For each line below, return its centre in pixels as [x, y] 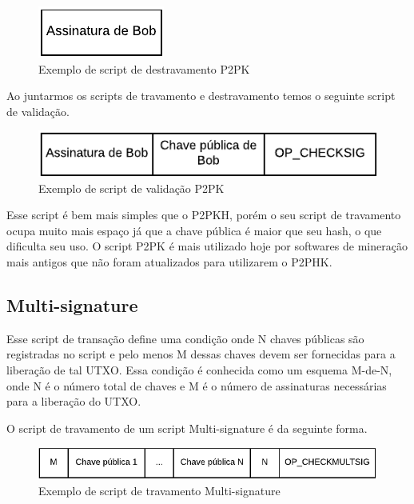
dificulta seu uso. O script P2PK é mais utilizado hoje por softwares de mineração [207, 246]
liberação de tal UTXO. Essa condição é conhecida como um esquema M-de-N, [199, 369]
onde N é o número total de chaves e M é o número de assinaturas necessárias [197, 385]
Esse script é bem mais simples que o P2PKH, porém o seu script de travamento [204, 215]
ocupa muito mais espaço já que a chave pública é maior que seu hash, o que [194, 230]
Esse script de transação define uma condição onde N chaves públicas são [185, 338]
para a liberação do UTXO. [74, 401]
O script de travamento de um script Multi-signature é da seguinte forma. [187, 428]
